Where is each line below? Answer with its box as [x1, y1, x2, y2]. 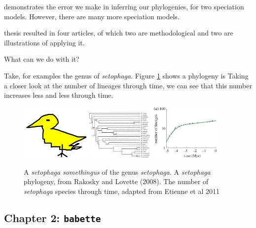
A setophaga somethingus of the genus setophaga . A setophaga [24, 166, 211, 177]
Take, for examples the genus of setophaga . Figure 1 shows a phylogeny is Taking [4, 70, 249, 80]
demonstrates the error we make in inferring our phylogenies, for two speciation [4, 1, 244, 11]
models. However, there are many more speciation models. [4, 11, 180, 21]
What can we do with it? [4, 54, 79, 64]
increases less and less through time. [4, 90, 113, 100]
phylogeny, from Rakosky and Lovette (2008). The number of [24, 176, 209, 187]
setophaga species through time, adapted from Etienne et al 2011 [24, 186, 220, 196]
